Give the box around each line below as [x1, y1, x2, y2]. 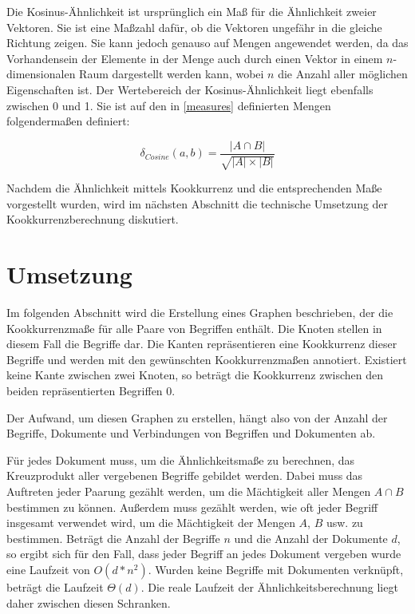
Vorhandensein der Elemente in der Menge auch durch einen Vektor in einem [6, 50, 383, 66]
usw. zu [326, 514, 363, 531]
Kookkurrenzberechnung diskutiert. [6, 211, 179, 228]
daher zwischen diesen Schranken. [6, 594, 171, 611]
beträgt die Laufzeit [6, 579, 104, 596]
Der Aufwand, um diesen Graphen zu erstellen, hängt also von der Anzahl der [6, 409, 388, 426]
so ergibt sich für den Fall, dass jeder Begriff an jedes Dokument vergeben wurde [6, 545, 401, 562]
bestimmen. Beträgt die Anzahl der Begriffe [6, 529, 220, 546]
